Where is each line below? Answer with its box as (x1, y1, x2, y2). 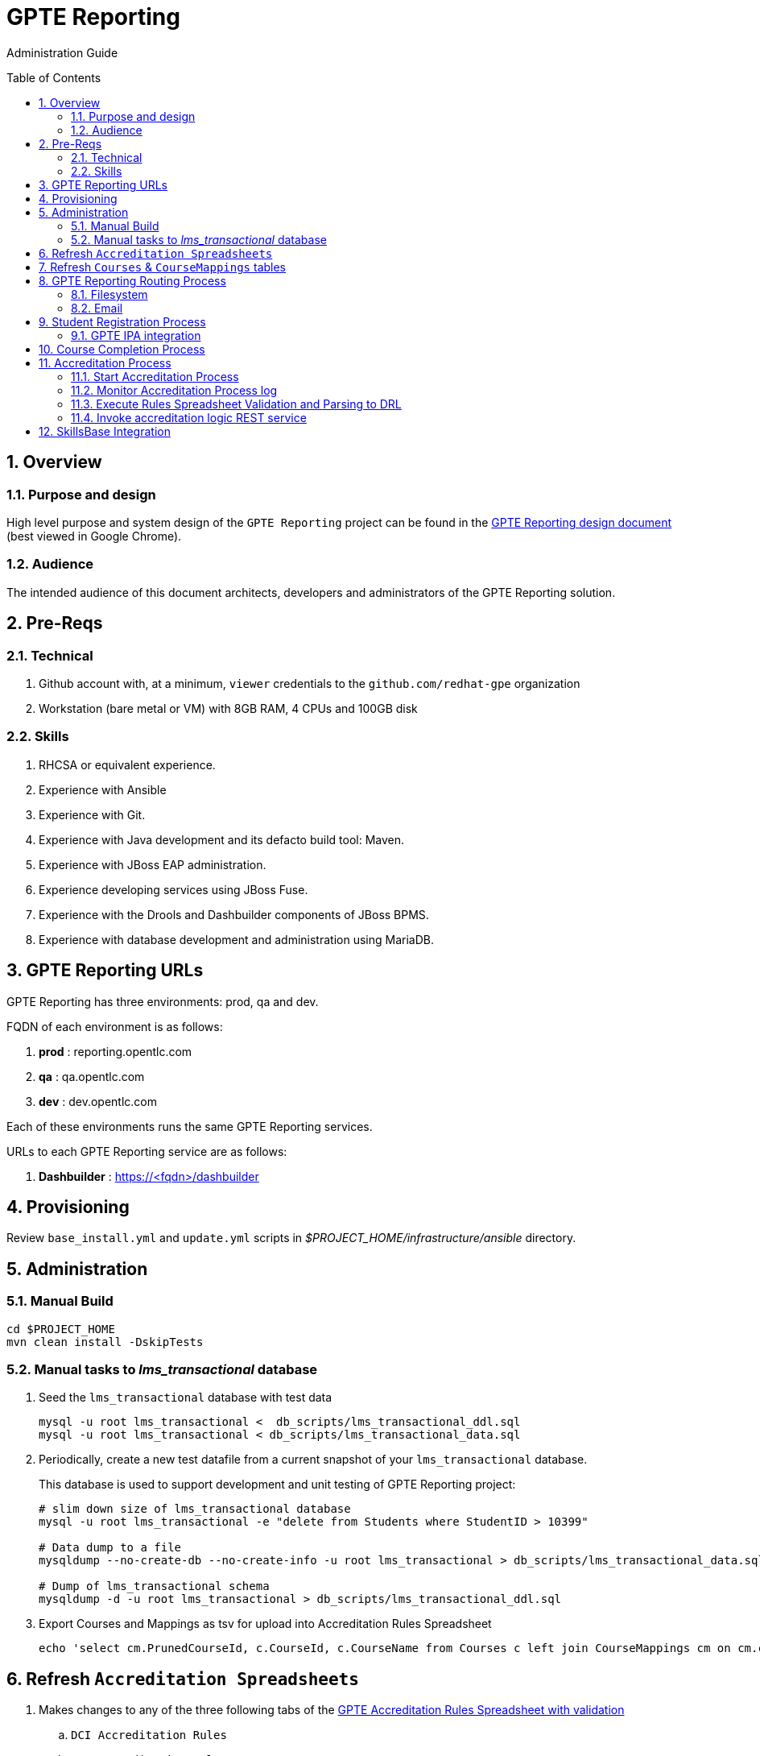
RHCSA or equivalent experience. (39, 757, 216, 772)
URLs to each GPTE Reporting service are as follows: (6, 1144, 287, 1158)
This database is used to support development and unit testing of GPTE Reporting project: (39, 1477, 516, 1492)
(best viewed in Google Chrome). (6, 528, 182, 543)
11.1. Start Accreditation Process (71, 369, 239, 383)
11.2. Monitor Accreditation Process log (71, 383, 278, 397)
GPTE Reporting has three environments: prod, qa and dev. (6, 994, 319, 1008)
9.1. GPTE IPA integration (71, 328, 201, 342)
